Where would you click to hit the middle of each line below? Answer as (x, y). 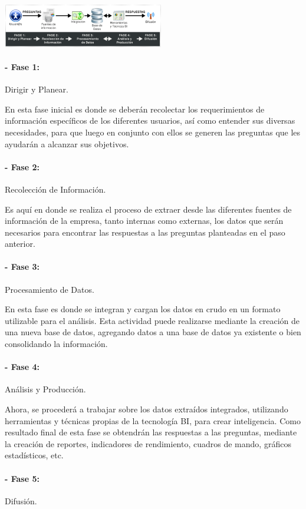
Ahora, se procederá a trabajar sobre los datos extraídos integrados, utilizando (147, 409)
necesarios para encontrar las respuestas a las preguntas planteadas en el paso (145, 232)
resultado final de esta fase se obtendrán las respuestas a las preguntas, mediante (151, 432)
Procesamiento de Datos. (50, 289)
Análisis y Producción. (45, 389)
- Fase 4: (22, 367)
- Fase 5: (22, 478)
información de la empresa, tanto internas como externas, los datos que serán (144, 221)
